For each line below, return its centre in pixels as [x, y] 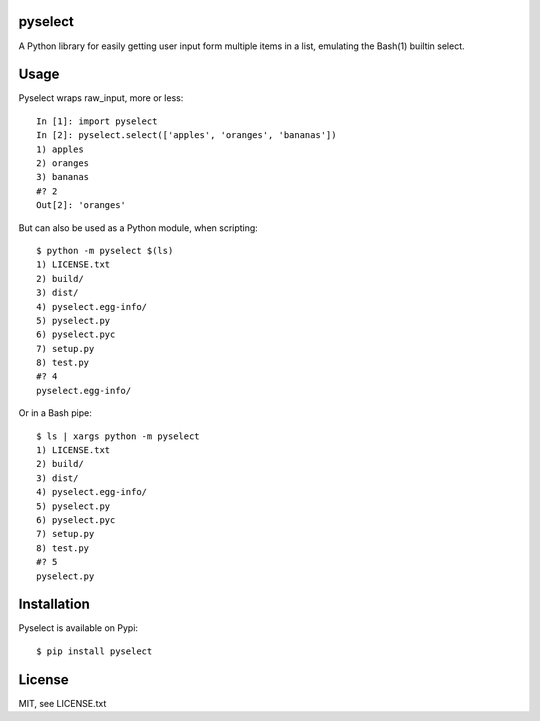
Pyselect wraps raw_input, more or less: [101, 98]
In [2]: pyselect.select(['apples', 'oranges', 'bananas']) [186, 135]
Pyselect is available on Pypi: [78, 628]
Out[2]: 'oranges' [81, 205]
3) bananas [63, 177]
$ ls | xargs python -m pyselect [118, 436]
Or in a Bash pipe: [55, 413]
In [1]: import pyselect [97, 121]
